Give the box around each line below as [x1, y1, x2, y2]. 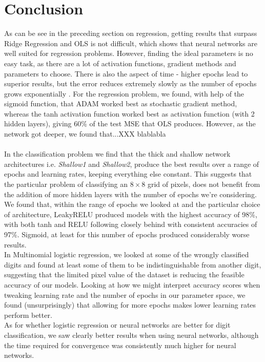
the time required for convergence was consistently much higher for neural [4, 339, 236, 350]
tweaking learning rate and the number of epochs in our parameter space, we [4, 289, 246, 300]
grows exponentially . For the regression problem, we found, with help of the [4, 88, 244, 99]
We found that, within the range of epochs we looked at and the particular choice [4, 199, 260, 209]
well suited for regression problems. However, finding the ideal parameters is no [4, 48, 253, 59]
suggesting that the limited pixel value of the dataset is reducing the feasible [4, 269, 244, 280]
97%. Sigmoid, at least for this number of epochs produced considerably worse [4, 229, 250, 239]
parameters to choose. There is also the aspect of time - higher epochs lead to [4, 68, 248, 79]
